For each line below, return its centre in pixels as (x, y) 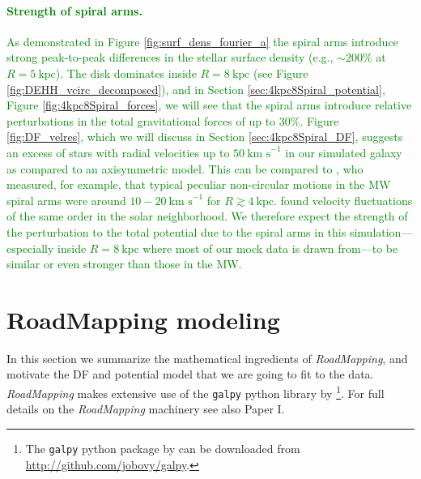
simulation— (381, 231)
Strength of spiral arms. (74, 10)
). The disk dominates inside (126, 73)
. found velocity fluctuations (343, 200)
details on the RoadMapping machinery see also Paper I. (146, 409)
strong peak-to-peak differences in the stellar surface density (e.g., (170, 57)
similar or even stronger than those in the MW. (124, 264)
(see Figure (281, 73)
